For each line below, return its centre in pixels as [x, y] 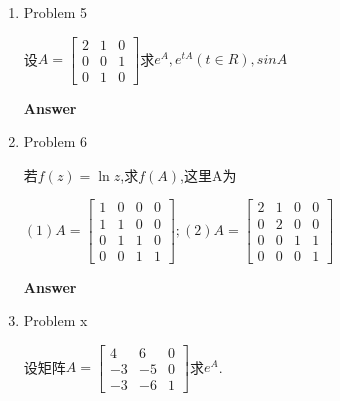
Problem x [55, 320]
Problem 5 [55, 12]
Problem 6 [55, 141]
